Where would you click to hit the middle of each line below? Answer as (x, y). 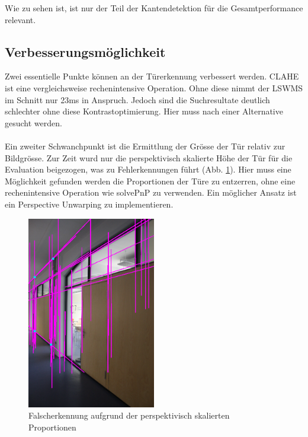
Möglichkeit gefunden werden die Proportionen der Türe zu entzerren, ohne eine (150, 181)
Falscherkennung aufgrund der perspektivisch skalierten (129, 415)
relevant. (20, 19)
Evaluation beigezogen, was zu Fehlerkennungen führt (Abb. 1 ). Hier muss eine (148, 169)
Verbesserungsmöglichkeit (85, 51)
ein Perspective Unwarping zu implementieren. (89, 204)
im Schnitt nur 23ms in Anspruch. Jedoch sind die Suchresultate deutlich (137, 99)
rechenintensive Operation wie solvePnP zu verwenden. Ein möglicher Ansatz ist (151, 192)
